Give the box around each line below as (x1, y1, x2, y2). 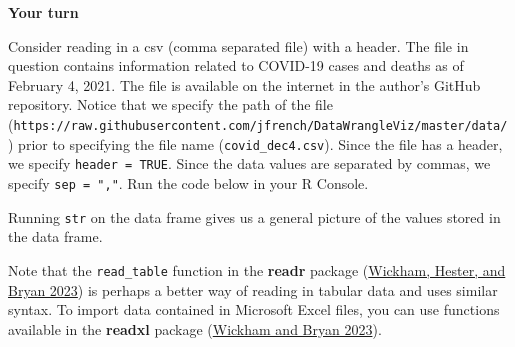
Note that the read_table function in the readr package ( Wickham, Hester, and (8, 259, 506, 280)
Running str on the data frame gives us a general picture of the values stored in (8, 206, 501, 227)
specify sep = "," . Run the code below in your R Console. (8, 172, 369, 193)
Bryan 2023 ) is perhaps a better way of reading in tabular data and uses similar (8, 279, 498, 300)
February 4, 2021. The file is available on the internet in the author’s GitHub (8, 74, 481, 95)
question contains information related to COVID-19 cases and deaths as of (8, 55, 464, 76)
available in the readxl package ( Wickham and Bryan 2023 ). (8, 318, 382, 339)
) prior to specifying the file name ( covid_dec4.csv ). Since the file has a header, (8, 133, 503, 154)
